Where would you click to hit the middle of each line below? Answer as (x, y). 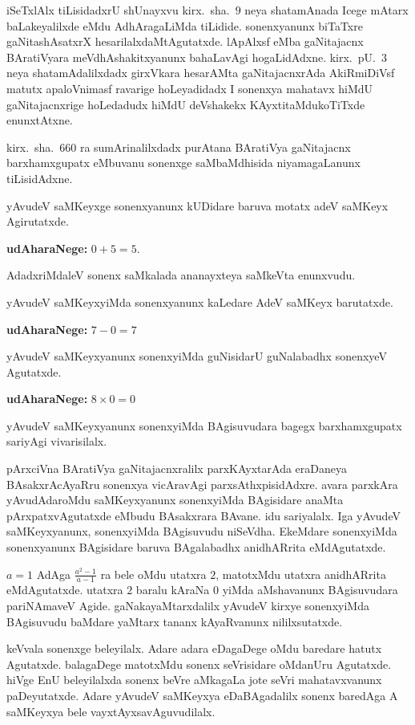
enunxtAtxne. (40, 120)
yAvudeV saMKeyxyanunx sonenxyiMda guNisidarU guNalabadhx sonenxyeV (197, 356)
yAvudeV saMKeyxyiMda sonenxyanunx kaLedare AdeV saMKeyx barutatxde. (200, 301)
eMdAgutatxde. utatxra (65, 590)
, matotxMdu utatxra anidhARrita (301, 574)
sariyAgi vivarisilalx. (57, 441)
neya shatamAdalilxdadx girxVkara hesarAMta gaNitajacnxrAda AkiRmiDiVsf (201, 73)
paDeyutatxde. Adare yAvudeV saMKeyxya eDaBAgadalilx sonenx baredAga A (202, 696)
